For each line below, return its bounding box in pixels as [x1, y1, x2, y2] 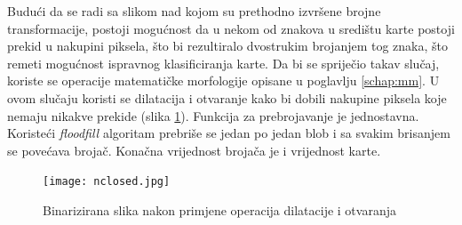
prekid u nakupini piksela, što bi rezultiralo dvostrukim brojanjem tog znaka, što [7, 36, 449, 55]
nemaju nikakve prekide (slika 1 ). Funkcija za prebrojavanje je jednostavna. [7, 106, 419, 125]
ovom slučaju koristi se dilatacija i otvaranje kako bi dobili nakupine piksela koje [7, 88, 447, 107]
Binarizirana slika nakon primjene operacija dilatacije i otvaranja [43, 201, 396, 219]
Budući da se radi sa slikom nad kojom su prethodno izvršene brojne [7, 2, 381, 20]
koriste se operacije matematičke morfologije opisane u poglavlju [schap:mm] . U [7, 71, 440, 90]
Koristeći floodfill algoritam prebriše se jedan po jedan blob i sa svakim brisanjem [7, 124, 450, 142]
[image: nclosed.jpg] [43, 175, 171, 189]
